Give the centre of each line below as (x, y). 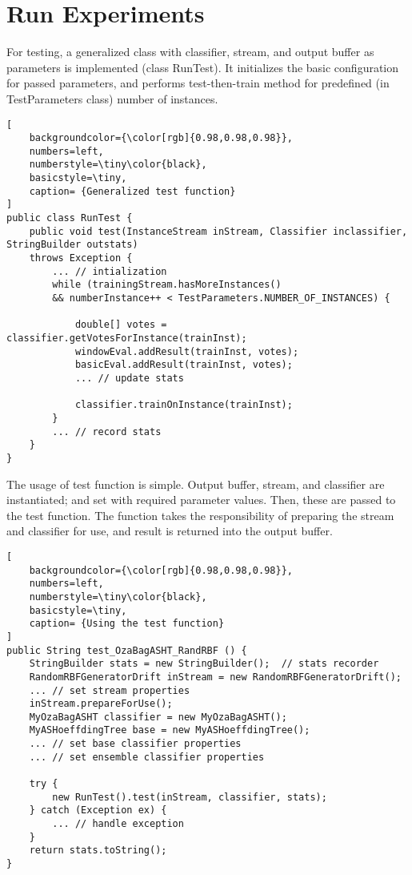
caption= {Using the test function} (127, 624)
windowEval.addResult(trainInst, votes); (187, 351)
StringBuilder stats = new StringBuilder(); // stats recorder (204, 664)
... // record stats (107, 431)
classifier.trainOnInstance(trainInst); (184, 405)
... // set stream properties (110, 690)
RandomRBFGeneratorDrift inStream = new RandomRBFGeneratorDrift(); (215, 677)
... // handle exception (118, 824)
